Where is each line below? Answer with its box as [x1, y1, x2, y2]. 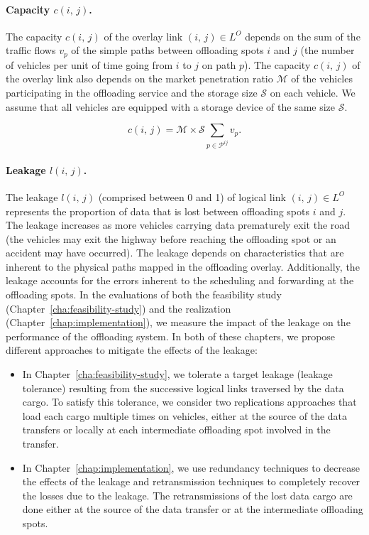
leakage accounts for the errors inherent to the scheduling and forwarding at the [6, 273, 354, 288]
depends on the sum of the [245, 28, 360, 43]
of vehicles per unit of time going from [6, 57, 173, 72]
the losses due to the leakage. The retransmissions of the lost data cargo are [22, 487, 353, 502]
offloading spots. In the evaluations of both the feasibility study [6, 287, 282, 302]
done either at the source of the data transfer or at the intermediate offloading [22, 502, 363, 517]
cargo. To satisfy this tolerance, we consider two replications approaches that [22, 394, 357, 409]
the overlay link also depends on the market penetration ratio [6, 71, 273, 86]
